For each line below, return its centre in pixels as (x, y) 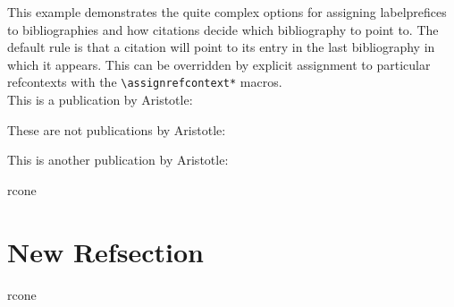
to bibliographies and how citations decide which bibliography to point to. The (223, 29)
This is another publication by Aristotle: (118, 160)
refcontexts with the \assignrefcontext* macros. (145, 82)
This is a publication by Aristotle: (100, 100)
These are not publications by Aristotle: (117, 129)
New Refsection (105, 251)
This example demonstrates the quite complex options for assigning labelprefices (227, 12)
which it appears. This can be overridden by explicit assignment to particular (219, 64)
